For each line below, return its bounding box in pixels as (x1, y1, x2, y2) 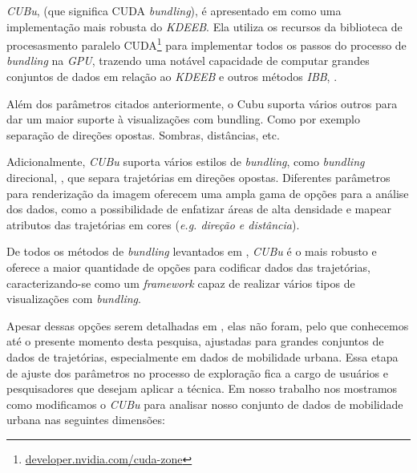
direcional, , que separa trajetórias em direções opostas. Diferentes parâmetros (6, 169, 391, 185)
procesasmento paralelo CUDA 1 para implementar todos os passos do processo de (6, 34, 407, 53)
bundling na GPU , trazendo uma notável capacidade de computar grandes (6, 52, 370, 69)
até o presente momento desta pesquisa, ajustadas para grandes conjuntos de (6, 333, 384, 350)
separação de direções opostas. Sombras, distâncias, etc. (6, 126, 280, 143)
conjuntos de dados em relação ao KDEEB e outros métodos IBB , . (6, 68, 338, 85)
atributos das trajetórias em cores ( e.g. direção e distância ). (6, 216, 300, 232)
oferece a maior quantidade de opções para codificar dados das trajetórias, (6, 258, 370, 275)
